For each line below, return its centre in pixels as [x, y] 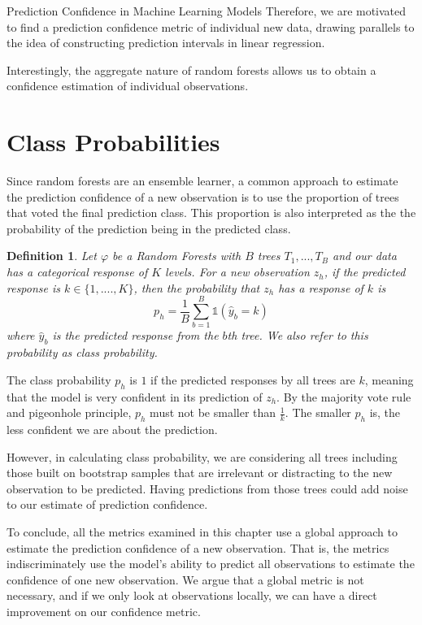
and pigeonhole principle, [69, 412]
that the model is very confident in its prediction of [135, 396]
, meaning [389, 379]
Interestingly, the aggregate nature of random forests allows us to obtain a [191, 69]
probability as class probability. [82, 352]
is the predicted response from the [135, 335]
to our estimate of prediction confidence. [107, 504]
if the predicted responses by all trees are [253, 379]
